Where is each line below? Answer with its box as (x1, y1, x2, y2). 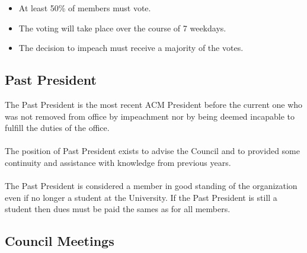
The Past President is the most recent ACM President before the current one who (5, 98, 303, 110)
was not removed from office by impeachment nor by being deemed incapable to (5, 110, 295, 122)
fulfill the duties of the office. (5, 121, 110, 134)
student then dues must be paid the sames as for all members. (5, 203, 231, 215)
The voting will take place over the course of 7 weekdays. (18, 21, 226, 34)
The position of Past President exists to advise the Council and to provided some (5, 145, 300, 157)
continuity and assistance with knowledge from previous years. (5, 156, 231, 168)
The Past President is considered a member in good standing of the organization (5, 180, 298, 192)
